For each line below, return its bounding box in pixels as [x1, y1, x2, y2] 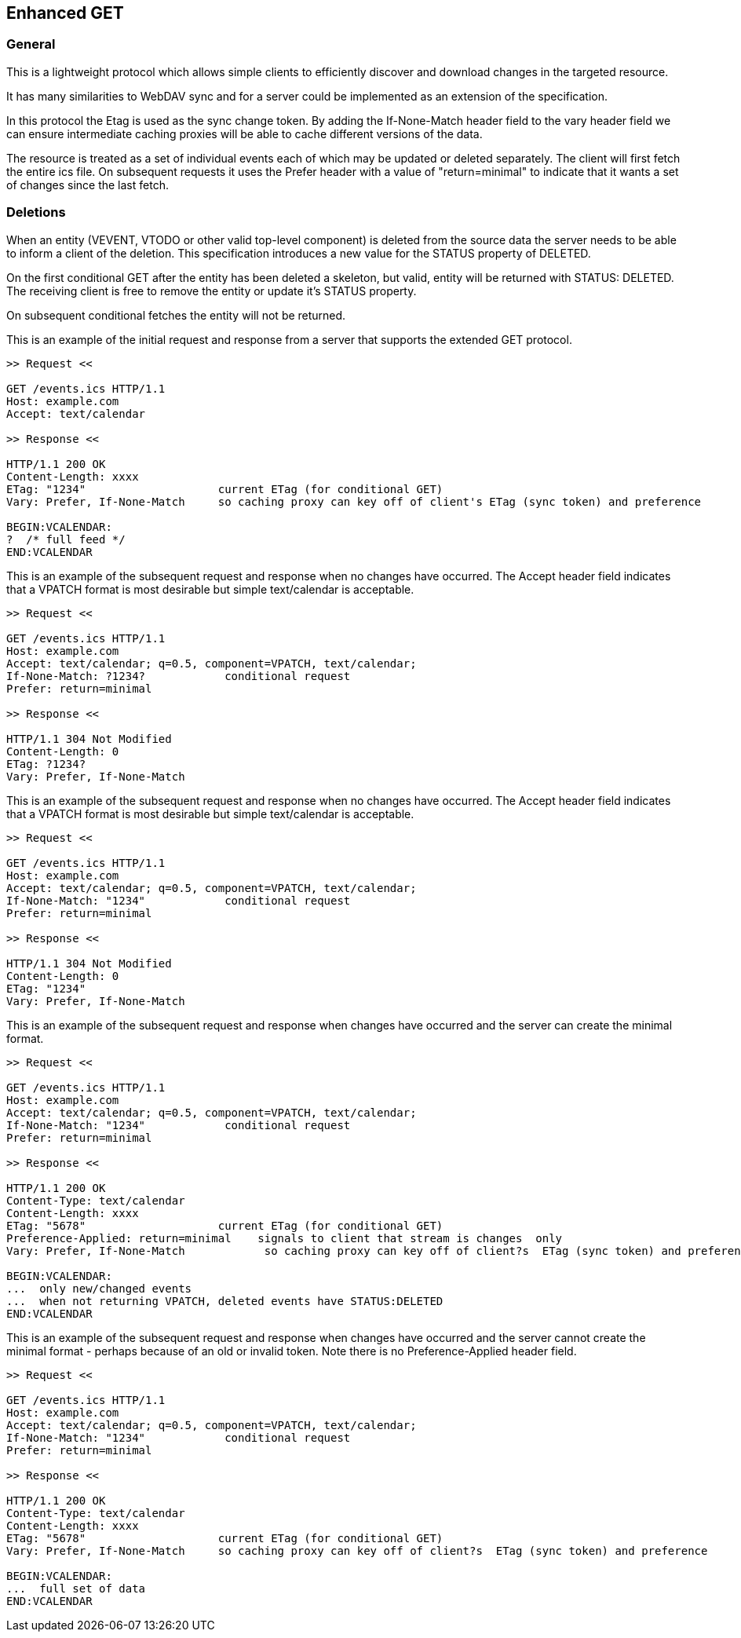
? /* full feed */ [6, 532, 126, 546]
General [6, 36, 56, 53]
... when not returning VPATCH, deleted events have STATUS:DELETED [6, 1294, 444, 1307]
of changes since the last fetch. [6, 177, 169, 192]
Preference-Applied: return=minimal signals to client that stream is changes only [6, 1231, 563, 1245]
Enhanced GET [6, 3, 124, 23]
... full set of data [6, 1581, 146, 1595]
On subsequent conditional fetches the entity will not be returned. [6, 308, 346, 322]
